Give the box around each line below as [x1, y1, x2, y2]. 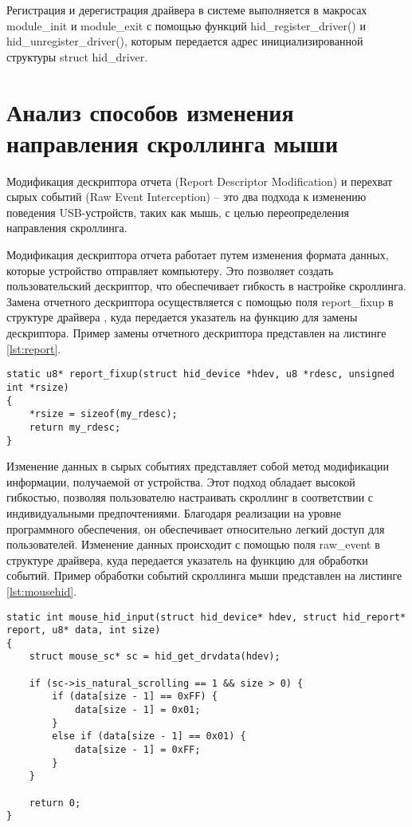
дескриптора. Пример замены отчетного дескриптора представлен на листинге [6, 325, 386, 341]
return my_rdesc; [29, 421, 121, 433]
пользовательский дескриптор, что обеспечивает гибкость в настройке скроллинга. [6, 278, 406, 294]
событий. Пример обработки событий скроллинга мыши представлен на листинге [6, 567, 402, 584]
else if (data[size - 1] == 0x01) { [52, 731, 246, 742]
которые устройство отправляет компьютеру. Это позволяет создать [6, 262, 334, 278]
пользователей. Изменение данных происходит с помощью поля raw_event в [6, 536, 380, 553]
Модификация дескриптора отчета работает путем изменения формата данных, [6, 246, 389, 263]
